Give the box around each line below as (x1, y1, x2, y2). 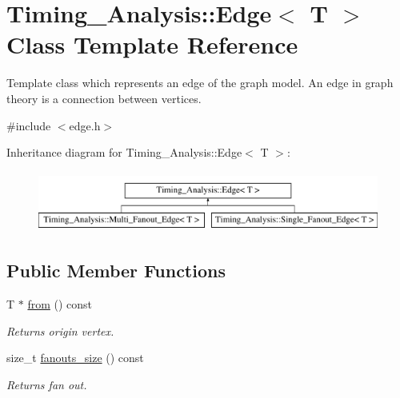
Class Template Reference (6, 28, 298, 61)
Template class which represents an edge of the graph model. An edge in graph (6, 74, 394, 91)
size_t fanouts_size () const (6, 349, 144, 366)
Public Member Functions (6, 258, 226, 283)
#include (6, 117, 51, 133)
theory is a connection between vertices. (6, 90, 202, 106)
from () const (27, 296, 93, 312)
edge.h (69, 117, 101, 133)
